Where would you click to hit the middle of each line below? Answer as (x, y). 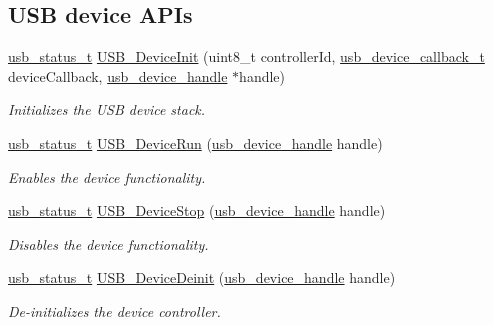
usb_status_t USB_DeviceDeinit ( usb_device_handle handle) (202, 277)
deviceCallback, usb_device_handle (118, 75)
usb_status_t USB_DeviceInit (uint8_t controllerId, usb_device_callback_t (246, 56)
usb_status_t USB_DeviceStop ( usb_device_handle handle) (197, 210)
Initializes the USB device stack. (107, 109)
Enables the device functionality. (107, 176)
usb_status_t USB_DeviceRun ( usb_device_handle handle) (195, 142)
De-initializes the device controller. (114, 310)
